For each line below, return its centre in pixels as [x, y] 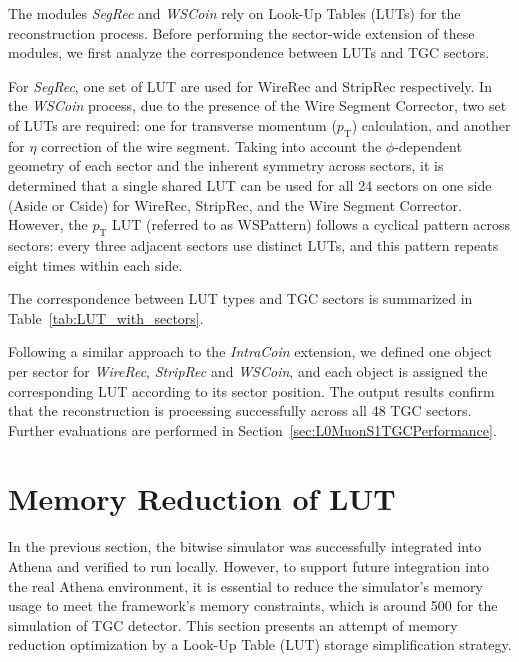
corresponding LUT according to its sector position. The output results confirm [251, 390]
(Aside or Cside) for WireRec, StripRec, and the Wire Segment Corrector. [235, 204]
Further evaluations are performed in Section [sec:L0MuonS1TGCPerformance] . [252, 429]
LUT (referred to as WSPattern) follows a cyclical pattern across [310, 224]
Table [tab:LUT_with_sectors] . [106, 317]
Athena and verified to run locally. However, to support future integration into [249, 566]
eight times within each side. [95, 264]
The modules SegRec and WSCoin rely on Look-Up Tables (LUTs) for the [234, 13]
